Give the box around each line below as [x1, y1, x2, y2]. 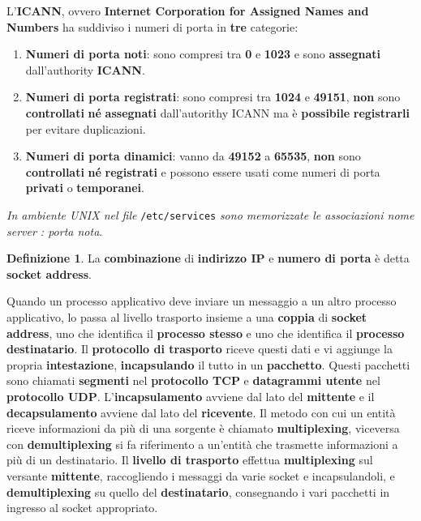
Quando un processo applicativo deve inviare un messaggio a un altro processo [6, 293, 397, 310]
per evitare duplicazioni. [25, 120, 146, 137]
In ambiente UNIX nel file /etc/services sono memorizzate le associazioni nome [6, 206, 415, 223]
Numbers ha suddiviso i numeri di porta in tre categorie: [6, 18, 299, 35]
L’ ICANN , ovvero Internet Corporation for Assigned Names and [6, 2, 369, 19]
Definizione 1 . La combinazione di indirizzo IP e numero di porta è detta [6, 250, 410, 267]
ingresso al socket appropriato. [6, 499, 158, 516]
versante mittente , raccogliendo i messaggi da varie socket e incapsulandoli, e [6, 467, 395, 484]
